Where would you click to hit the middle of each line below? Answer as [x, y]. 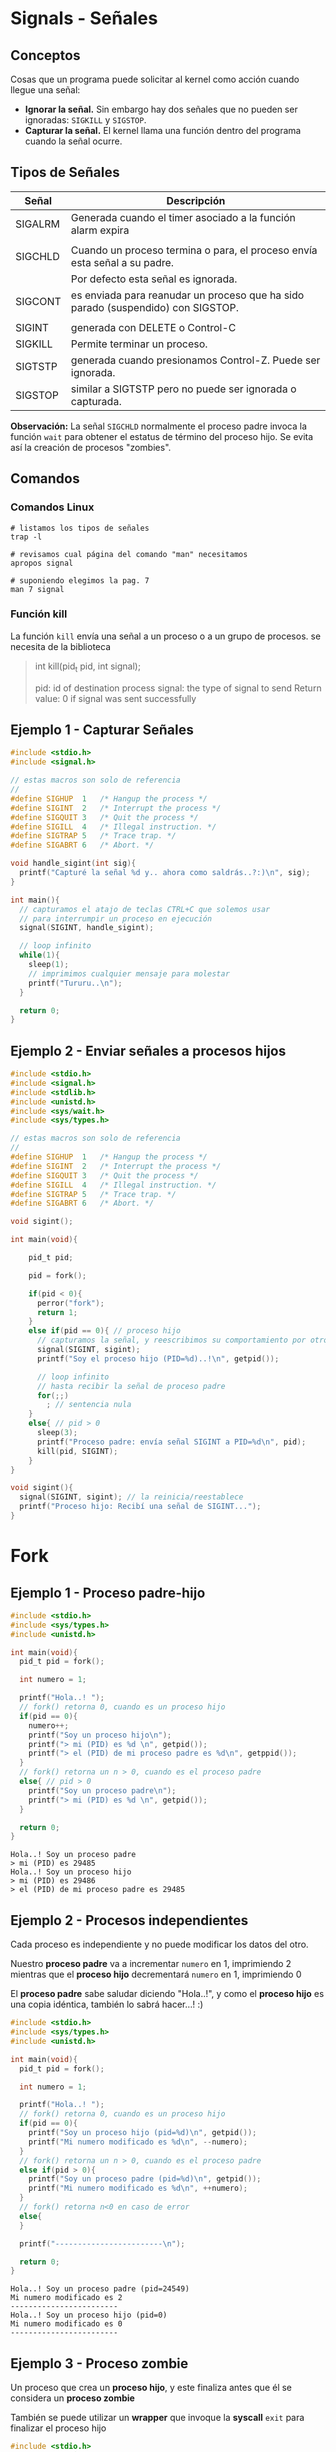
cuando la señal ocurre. [73, 141]
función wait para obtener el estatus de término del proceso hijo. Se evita [162, 436]
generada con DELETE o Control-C [153, 327]
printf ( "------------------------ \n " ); [102, 2243]
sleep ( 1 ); [49, 965]
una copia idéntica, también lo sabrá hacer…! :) [107, 2004]
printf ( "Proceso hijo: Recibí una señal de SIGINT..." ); [140, 1507]
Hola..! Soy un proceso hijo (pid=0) [89, 2315]
